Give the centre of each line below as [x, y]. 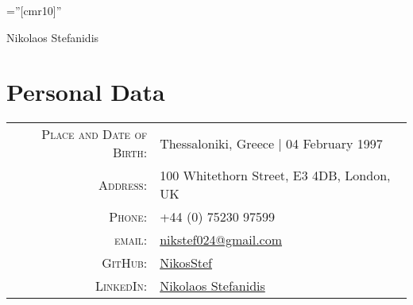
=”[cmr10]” [34, 10]
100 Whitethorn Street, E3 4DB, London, [275, 176]
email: [131, 240]
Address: [123, 184]
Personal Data [86, 92]
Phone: [128, 217]
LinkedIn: [121, 286]
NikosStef [186, 263]
